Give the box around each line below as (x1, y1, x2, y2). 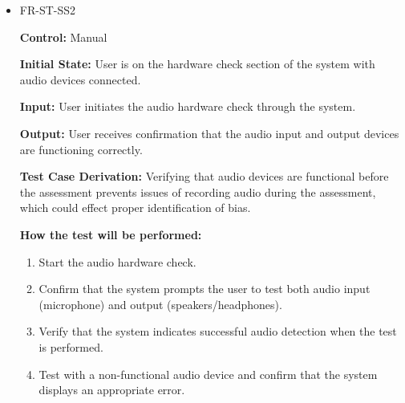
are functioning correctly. (19, 140, 143, 157)
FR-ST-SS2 (19, 2, 76, 18)
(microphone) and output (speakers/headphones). (38, 295, 282, 312)
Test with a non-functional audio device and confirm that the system (38, 365, 378, 382)
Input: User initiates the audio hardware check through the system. (19, 98, 356, 115)
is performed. (38, 338, 103, 355)
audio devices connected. (19, 71, 141, 88)
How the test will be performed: (19, 226, 202, 242)
